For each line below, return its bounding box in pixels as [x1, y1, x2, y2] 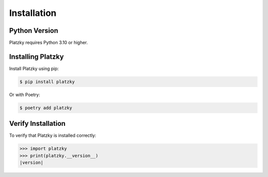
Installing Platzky [9, 52, 64, 61]
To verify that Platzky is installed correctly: [9, 132, 96, 139]
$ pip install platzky [19, 79, 75, 85]
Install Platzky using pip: [9, 65, 59, 72]
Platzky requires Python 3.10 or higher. [9, 40, 88, 46]
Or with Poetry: [9, 91, 40, 97]
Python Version [9, 26, 59, 35]
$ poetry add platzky [19, 105, 72, 110]
